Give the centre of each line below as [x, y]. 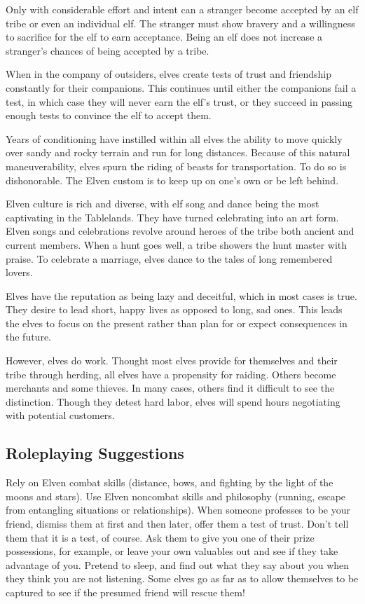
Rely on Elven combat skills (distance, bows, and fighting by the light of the [170, 482]
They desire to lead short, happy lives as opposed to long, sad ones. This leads [174, 309]
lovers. [19, 272]
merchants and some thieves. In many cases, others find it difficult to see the [170, 388]
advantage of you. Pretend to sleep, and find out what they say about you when [178, 564]
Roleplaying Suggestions [95, 453]
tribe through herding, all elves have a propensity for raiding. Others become [171, 374]
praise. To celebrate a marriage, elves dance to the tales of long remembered [169, 258]
